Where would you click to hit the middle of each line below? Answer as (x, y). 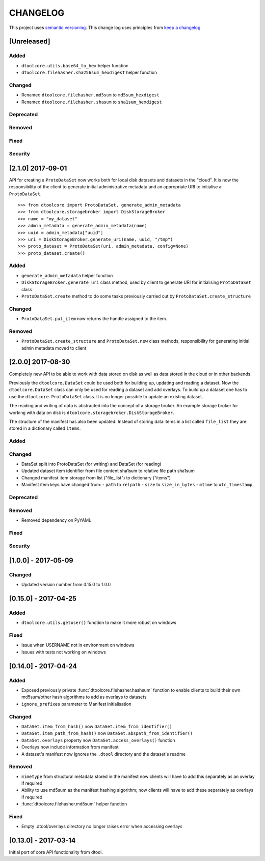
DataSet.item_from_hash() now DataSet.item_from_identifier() (97, 726)
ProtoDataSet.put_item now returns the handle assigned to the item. (94, 319)
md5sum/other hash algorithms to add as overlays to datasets (84, 697)
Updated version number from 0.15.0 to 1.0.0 (66, 585)
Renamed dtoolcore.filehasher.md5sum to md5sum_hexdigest (90, 95)
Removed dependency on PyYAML (56, 520)
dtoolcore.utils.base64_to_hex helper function (75, 65)
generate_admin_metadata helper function (67, 275)
